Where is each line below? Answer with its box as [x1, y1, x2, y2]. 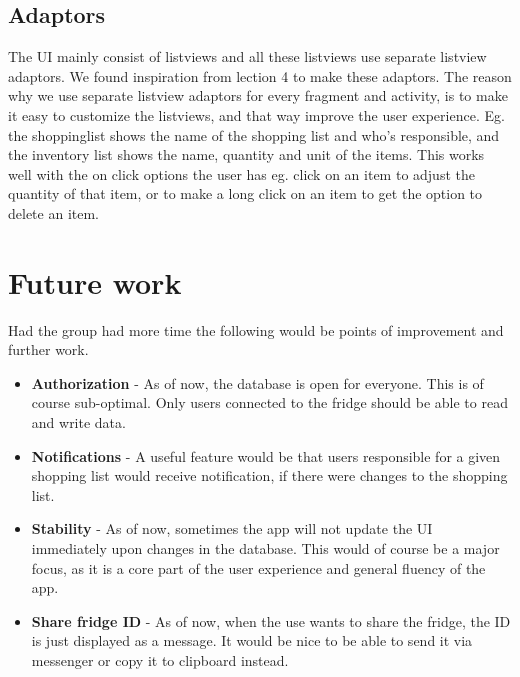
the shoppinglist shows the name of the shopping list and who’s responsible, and [8, 124, 500, 145]
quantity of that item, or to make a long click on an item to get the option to [8, 183, 483, 204]
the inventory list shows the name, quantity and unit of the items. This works [8, 144, 485, 165]
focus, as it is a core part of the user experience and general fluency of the [31, 557, 486, 578]
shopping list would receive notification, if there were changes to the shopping [31, 465, 508, 486]
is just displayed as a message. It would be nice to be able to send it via [31, 630, 473, 651]
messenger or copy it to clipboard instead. [31, 649, 289, 670]
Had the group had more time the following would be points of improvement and [8, 319, 504, 340]
